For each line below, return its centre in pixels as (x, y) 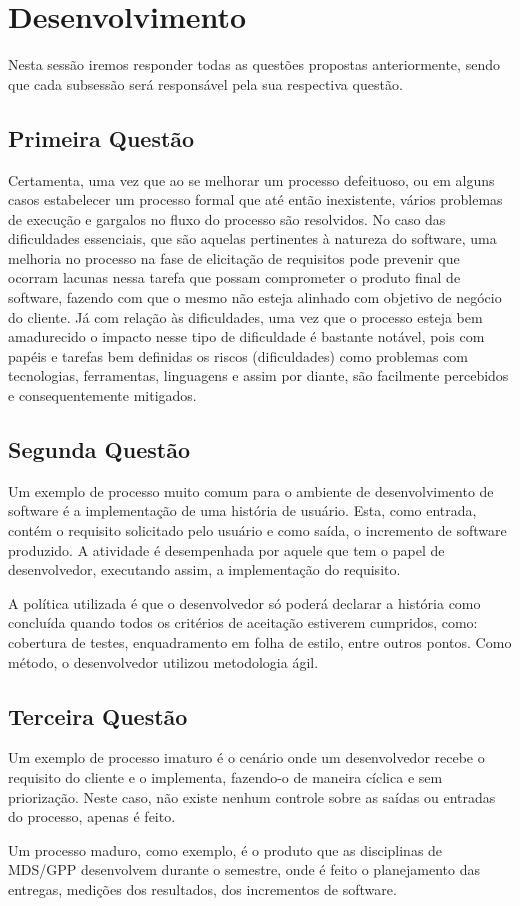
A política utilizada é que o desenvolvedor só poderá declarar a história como (244, 602)
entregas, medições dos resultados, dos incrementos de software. (202, 888)
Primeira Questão (101, 137)
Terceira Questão (98, 715)
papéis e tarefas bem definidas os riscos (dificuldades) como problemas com (238, 355)
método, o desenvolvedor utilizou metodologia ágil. (163, 661)
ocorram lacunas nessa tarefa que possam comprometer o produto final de (234, 277)
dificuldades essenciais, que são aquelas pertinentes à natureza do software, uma (252, 238)
